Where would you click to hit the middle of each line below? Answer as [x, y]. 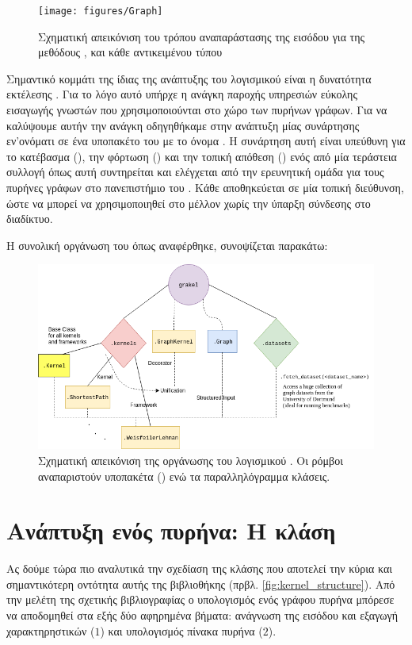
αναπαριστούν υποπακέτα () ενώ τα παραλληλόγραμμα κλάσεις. [184, 476]
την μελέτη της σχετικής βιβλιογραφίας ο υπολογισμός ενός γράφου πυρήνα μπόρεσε [200, 599]
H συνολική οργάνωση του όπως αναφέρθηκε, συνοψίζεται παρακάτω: [167, 245]
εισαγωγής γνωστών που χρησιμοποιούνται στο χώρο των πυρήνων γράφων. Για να [197, 110]
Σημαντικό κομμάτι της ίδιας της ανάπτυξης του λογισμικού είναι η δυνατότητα [189, 78]
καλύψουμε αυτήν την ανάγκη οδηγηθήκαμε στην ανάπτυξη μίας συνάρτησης [183, 125]
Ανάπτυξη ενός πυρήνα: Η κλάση [171, 530]
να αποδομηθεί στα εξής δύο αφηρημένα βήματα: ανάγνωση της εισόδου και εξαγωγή [202, 615]
